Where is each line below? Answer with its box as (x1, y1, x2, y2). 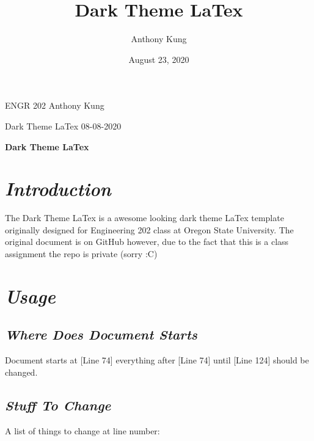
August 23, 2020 (128, 53, 189, 65)
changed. (5, 365, 38, 378)
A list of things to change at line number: (5, 424, 160, 437)
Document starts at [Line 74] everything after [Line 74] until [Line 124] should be (5, 354, 309, 366)
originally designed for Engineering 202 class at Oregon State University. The (5, 223, 294, 236)
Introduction (5, 176, 111, 202)
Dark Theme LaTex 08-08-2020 (5, 119, 122, 132)
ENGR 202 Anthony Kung (5, 99, 104, 112)
